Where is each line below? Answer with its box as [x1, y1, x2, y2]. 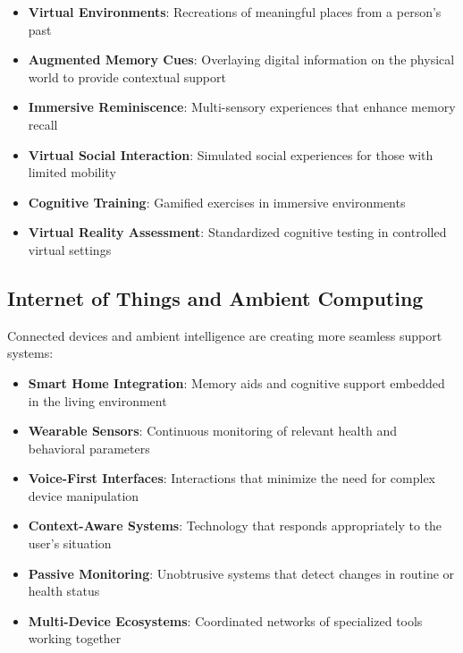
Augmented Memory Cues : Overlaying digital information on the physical [28, 50, 455, 69]
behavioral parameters [28, 438, 150, 457]
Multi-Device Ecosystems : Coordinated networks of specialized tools [28, 611, 423, 630]
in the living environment [28, 391, 167, 410]
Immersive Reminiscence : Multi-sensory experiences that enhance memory [28, 98, 456, 116]
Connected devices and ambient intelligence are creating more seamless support [7, 326, 442, 344]
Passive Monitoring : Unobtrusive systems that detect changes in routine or [28, 564, 455, 582]
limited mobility [28, 163, 116, 182]
